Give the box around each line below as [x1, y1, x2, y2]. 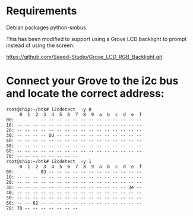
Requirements [6, 4, 77, 18]
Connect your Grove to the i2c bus [6, 74, 179, 87]
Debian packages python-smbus [6, 24, 86, 31]
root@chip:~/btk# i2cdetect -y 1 [6, 158, 92, 164]
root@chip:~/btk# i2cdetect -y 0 [6, 106, 92, 112]
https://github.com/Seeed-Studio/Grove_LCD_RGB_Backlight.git [6, 53, 163, 60]
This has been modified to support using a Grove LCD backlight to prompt [6, 35, 187, 42]
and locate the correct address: [6, 87, 164, 101]
